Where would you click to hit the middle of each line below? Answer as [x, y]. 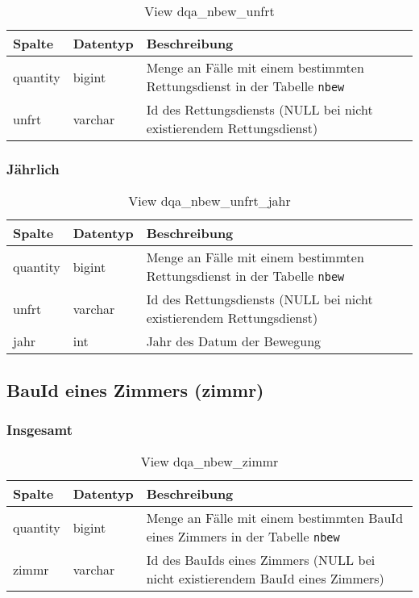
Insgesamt [40, 429]
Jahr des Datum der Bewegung [234, 341]
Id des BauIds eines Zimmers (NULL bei [261, 560]
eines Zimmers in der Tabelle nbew [243, 537]
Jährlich [33, 168]
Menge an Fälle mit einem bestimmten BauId [275, 518]
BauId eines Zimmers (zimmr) [135, 389]
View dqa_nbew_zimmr [209, 462]
